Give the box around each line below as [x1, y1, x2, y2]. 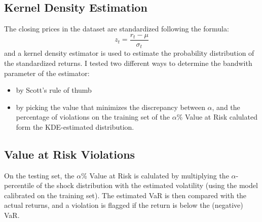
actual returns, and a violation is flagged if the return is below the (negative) [4, 200, 243, 210]
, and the [212, 101, 240, 112]
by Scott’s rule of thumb [16, 85, 92, 95]
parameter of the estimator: [4, 67, 90, 78]
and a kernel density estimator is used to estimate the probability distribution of [4, 48, 254, 58]
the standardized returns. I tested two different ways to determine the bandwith [4, 57, 252, 68]
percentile [4, 180, 34, 191]
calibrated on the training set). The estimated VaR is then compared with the [4, 190, 247, 200]
